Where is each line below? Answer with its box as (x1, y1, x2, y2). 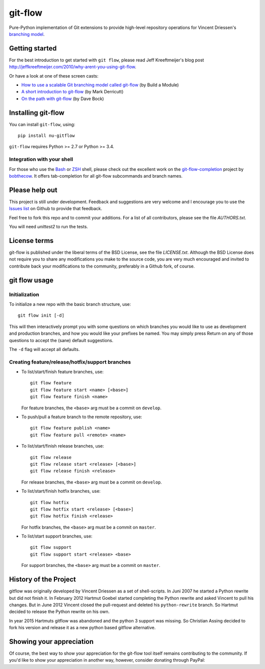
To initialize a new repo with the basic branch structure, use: (9, 301, 131, 307)
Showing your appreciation (9, 637, 94, 645)
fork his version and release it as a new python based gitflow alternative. (9, 625, 156, 631)
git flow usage (9, 276, 53, 284)
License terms (9, 236, 54, 245)
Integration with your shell (9, 156, 73, 163)
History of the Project (9, 575, 76, 584)
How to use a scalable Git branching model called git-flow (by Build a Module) (21, 82, 179, 88)
